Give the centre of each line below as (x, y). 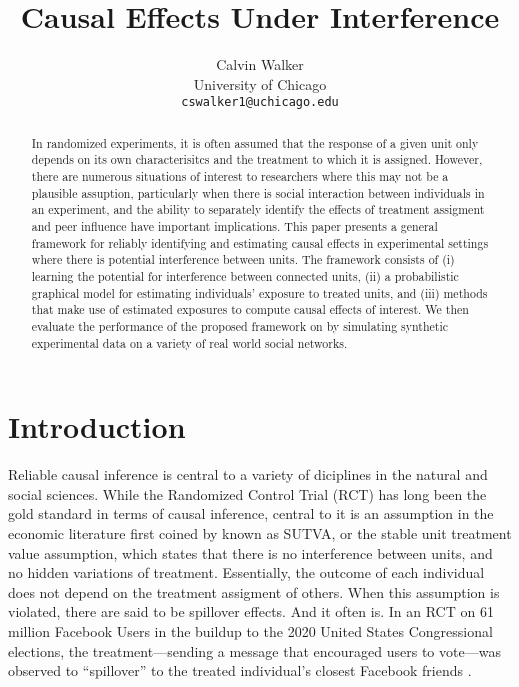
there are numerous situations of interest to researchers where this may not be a (240, 176)
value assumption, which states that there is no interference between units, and (250, 552)
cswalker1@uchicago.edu (260, 102)
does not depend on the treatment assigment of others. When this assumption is (254, 591)
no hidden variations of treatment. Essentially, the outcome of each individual (246, 572)
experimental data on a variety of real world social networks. (189, 342)
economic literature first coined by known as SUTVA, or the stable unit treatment (260, 533)
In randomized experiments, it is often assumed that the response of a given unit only (255, 142)
